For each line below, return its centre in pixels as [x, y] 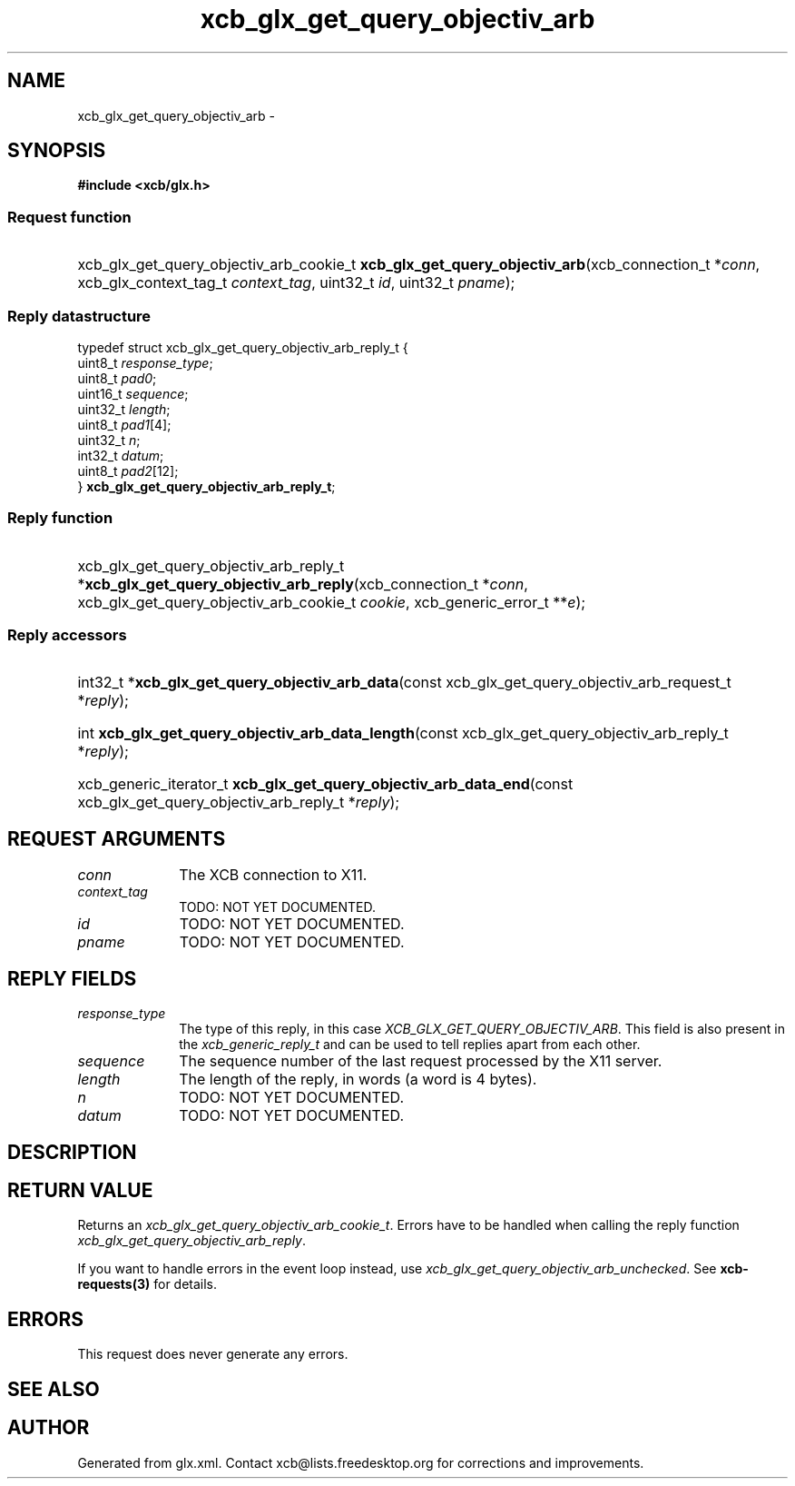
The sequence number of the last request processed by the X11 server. [421, 1061]
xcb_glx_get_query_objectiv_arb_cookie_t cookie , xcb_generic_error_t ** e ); [332, 602]
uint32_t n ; [109, 440]
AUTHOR [49, 1428]
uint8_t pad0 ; [117, 378]
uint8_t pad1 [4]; [124, 424]
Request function [69, 217]
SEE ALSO [54, 1389]
